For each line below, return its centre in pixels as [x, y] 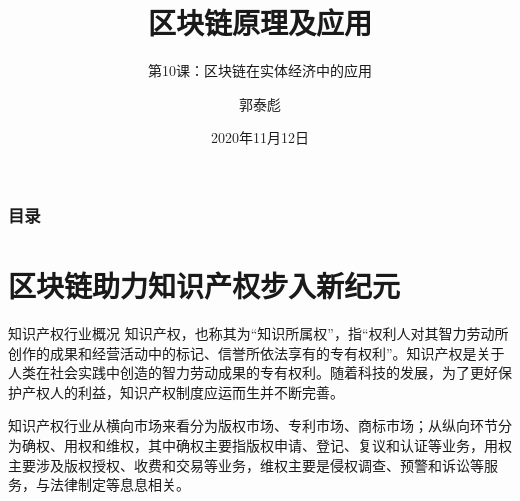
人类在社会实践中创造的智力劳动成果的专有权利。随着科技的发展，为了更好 [253, 372]
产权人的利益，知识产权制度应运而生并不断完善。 [182, 391]
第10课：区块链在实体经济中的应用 [260, 70]
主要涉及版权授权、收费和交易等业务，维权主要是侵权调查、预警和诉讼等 [246, 464]
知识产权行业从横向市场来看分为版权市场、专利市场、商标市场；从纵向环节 [253, 425]
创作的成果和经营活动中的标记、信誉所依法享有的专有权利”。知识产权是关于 [256, 352]
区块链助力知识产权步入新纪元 [204, 285]
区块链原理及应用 [259, 22]
